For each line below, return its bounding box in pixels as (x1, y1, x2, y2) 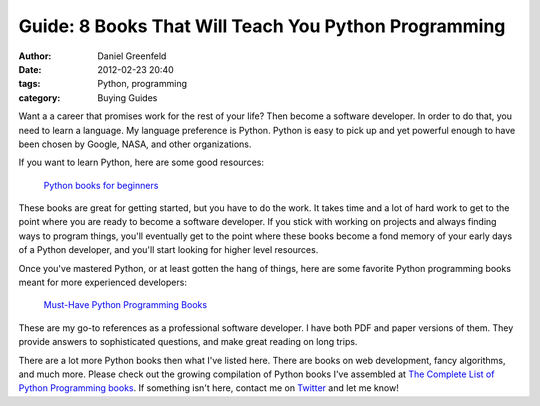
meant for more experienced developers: (18, 276, 187, 289)
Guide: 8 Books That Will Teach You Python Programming (18, 15, 506, 37)
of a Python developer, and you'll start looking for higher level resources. (18, 244, 319, 256)
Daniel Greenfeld (97, 50, 167, 62)
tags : (18, 78, 41, 90)
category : (18, 91, 61, 104)
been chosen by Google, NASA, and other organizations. (18, 138, 252, 150)
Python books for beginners (43, 179, 159, 191)
